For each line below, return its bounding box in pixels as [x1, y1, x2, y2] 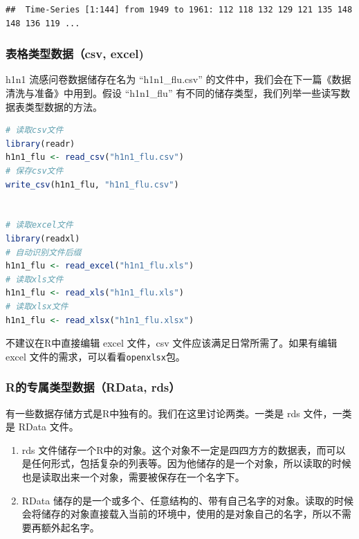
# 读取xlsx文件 [6, 301, 68, 311]
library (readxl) [6, 233, 80, 244]
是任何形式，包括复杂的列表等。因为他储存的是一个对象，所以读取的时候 [21, 456, 351, 471]
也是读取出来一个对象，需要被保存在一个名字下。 [21, 469, 245, 484]
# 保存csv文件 [6, 165, 64, 176]
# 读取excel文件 [6, 220, 73, 230]
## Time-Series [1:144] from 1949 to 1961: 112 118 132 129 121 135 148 [6, 5, 353, 15]
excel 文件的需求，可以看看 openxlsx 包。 [6, 349, 185, 363]
